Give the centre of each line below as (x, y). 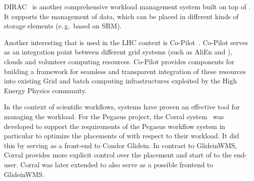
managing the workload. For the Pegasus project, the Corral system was (114, 116)
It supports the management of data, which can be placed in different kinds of (121, 16)
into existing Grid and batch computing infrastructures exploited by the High (120, 81)
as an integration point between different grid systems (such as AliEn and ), (118, 52)
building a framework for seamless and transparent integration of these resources (125, 71)
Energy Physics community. (45, 90)
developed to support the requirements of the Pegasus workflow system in (115, 126)
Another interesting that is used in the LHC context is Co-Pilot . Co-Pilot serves (126, 42)
